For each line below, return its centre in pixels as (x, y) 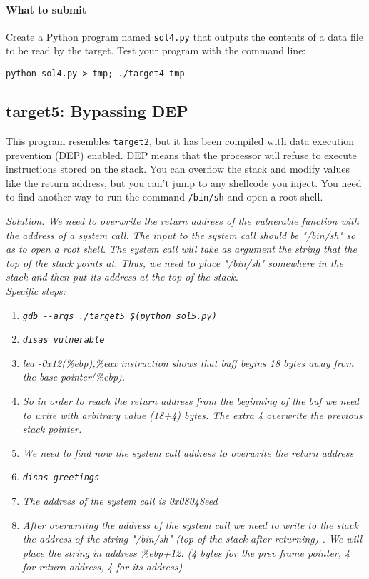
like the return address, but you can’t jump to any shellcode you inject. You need (184, 182)
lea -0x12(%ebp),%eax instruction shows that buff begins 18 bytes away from (188, 362)
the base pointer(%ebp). (74, 377)
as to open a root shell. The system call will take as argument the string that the (181, 249)
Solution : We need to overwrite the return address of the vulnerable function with (182, 221)
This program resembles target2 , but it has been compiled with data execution (180, 140)
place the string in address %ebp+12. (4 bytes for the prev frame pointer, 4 (186, 552)
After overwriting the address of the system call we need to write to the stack (190, 524)
